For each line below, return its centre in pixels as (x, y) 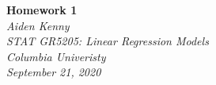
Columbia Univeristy (56, 56)
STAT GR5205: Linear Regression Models (108, 41)
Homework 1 (42, 10)
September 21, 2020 (54, 72)
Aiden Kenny (38, 25)
